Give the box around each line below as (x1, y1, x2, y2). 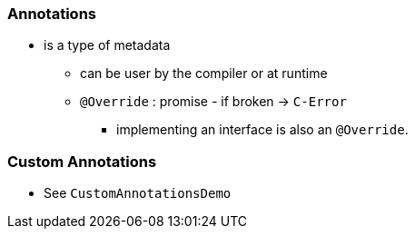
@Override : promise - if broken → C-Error (80, 93, 347, 110)
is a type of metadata (44, 37, 171, 54)
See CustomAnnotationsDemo (44, 185, 232, 202)
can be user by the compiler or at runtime (80, 65, 328, 82)
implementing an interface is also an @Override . (116, 122, 409, 138)
